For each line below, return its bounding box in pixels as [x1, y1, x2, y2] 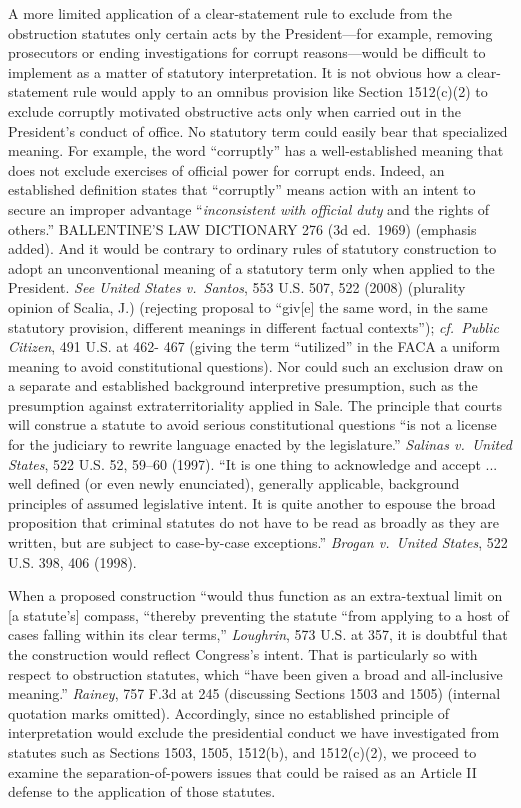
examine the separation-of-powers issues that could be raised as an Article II [8, 761, 477, 782]
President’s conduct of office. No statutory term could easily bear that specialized [8, 120, 508, 141]
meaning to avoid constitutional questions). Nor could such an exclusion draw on [8, 355, 504, 376]
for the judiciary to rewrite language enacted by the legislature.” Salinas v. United [8, 434, 512, 455]
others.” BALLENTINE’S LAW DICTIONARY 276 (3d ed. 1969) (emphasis [8, 218, 477, 239]
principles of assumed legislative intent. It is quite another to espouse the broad [8, 492, 496, 513]
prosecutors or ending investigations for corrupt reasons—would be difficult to [8, 42, 486, 63]
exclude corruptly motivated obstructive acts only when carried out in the [8, 100, 462, 121]
